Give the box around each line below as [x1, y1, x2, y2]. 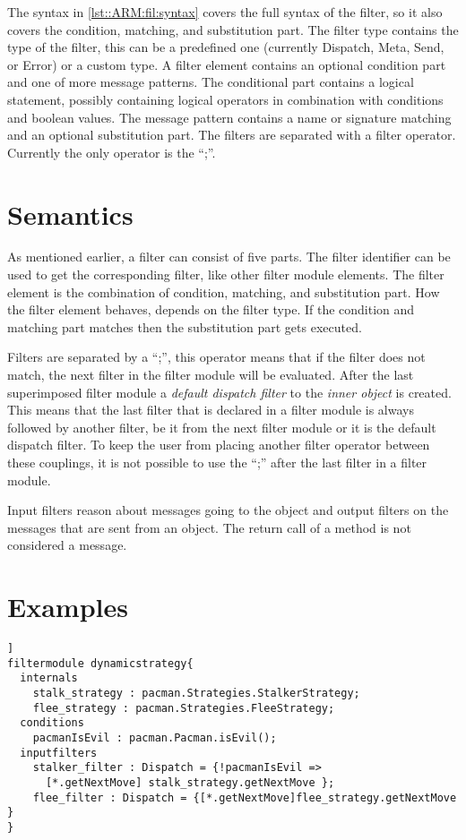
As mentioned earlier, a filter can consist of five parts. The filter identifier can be [7, 247, 451, 266]
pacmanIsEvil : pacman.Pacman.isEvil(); [32, 732, 277, 745]
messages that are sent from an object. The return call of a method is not [7, 518, 411, 536]
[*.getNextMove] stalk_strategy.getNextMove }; [45, 776, 335, 789]
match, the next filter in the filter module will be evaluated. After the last [7, 365, 414, 384]
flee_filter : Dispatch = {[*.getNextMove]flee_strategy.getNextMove [32, 791, 457, 804]
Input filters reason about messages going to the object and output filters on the [7, 501, 449, 519]
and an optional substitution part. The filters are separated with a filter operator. [7, 125, 456, 144]
